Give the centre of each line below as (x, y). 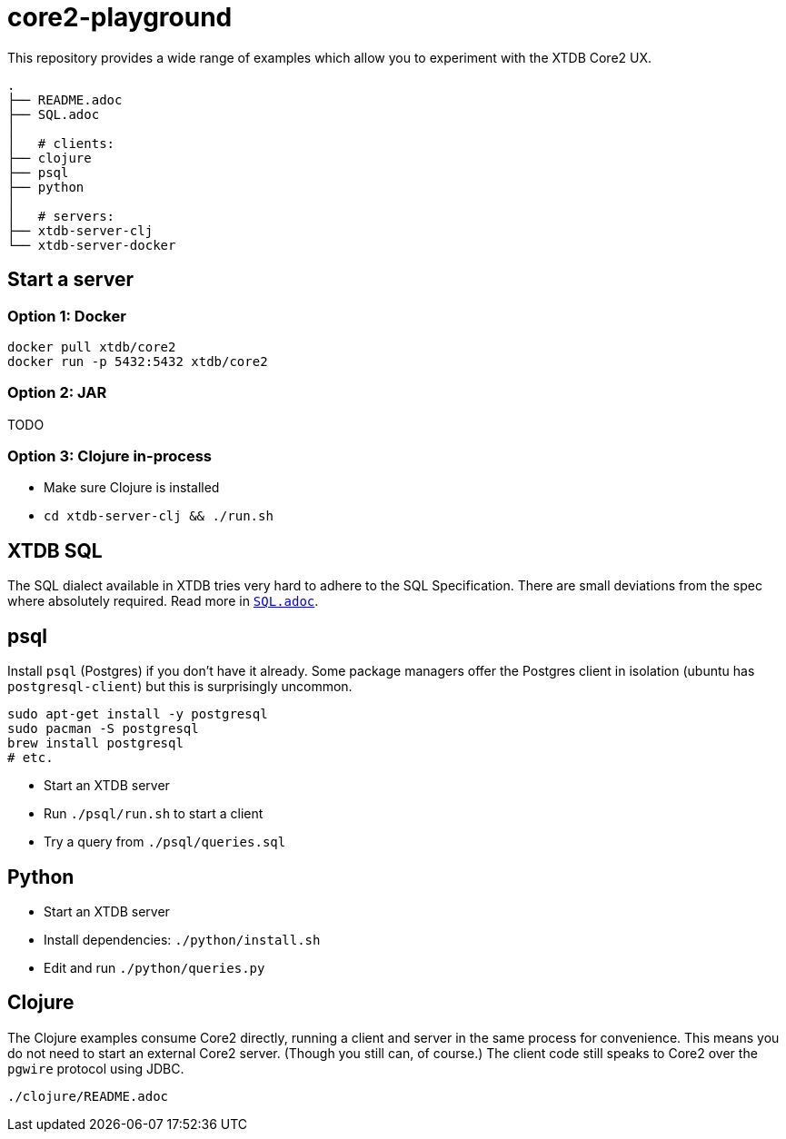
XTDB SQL (55, 550)
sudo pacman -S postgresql (103, 729)
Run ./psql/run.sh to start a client (154, 814)
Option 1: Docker (67, 316)
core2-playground (120, 17)
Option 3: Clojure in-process (109, 456)
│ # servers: (61, 216)
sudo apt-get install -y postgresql (138, 714)
